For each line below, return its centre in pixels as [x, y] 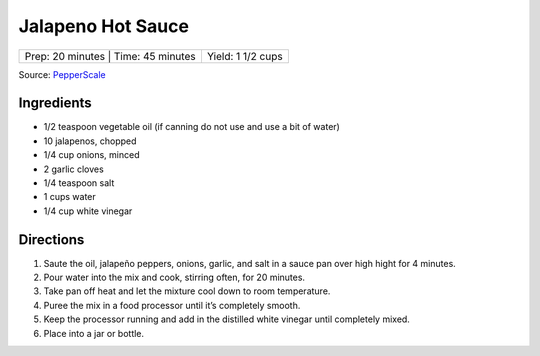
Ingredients [55, 103]
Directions [51, 239]
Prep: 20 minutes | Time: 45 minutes [110, 56]
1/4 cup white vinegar [88, 211]
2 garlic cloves [73, 169]
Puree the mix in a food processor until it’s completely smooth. [172, 305]
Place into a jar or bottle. [94, 333]
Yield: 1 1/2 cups [245, 56]
